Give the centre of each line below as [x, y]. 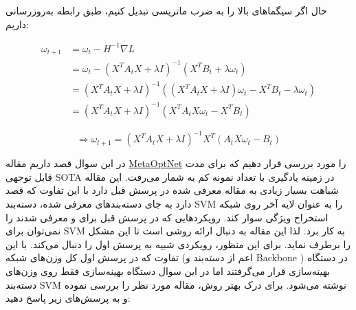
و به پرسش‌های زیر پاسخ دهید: [68, 298]
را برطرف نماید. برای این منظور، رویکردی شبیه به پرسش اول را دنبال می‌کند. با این [178, 244]
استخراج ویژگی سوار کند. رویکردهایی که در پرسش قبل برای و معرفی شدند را [167, 217]
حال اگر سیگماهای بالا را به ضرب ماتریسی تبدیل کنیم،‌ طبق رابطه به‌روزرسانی [166, 10]
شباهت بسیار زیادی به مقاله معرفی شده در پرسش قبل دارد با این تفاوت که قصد [172, 190]
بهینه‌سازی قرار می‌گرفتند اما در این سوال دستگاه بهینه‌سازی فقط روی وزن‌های [168, 271]
